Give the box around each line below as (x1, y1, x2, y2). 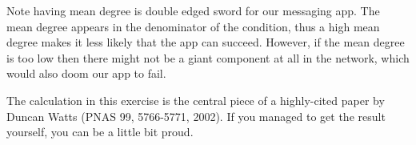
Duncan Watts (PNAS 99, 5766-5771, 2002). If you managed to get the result (6, 107, 386, 124)
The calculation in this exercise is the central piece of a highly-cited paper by (6, 91, 385, 108)
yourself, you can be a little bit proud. (6, 123, 194, 140)
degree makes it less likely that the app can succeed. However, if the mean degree (6, 34, 405, 50)
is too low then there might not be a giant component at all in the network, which (6, 49, 410, 66)
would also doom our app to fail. (6, 65, 166, 82)
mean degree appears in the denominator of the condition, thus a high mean (6, 18, 380, 34)
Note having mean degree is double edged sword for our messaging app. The (6, 2, 380, 18)
